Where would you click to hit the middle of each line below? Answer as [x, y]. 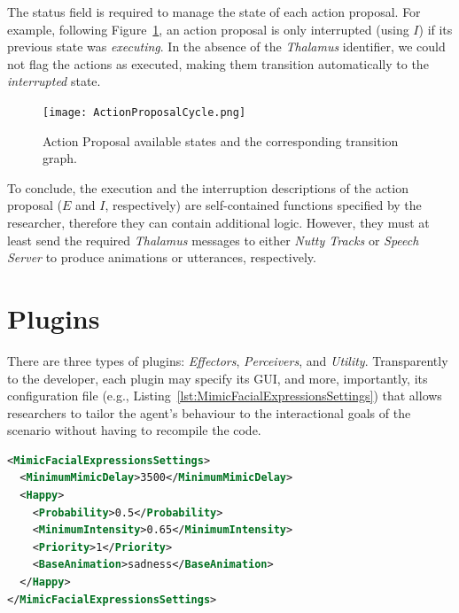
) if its [436, 29]
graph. [60, 158]
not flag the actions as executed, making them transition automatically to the [218, 63]
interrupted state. [54, 81]
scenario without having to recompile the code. [134, 430]
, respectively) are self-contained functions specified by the [263, 205]
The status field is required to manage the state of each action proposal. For [214, 12]
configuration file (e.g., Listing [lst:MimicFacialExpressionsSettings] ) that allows [225, 396]
